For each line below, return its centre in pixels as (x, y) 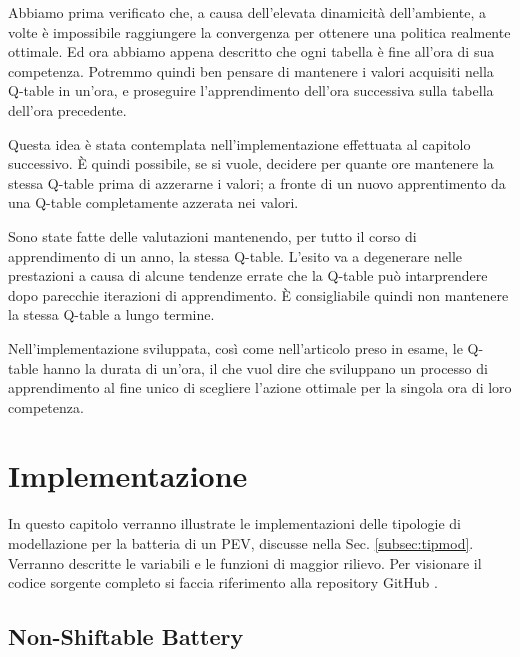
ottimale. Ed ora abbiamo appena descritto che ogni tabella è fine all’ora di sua (251, 51)
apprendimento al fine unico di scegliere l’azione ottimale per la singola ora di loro (260, 387)
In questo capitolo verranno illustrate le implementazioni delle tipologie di (234, 523)
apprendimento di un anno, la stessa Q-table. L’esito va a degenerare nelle (235, 255)
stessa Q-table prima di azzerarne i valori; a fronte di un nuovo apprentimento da (257, 182)
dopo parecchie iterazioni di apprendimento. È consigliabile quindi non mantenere (258, 294)
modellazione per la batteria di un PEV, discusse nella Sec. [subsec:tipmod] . (241, 543)
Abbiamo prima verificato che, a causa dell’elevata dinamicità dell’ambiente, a (247, 12)
